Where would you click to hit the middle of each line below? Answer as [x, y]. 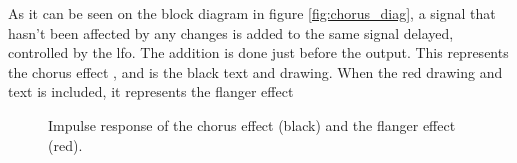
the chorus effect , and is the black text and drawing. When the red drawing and [255, 71]
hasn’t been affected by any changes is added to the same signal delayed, [231, 32]
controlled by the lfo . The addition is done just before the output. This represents [258, 52]
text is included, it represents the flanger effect [151, 91]
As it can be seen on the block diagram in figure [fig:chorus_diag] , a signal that [252, 13]
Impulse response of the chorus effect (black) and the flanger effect [252, 124]
